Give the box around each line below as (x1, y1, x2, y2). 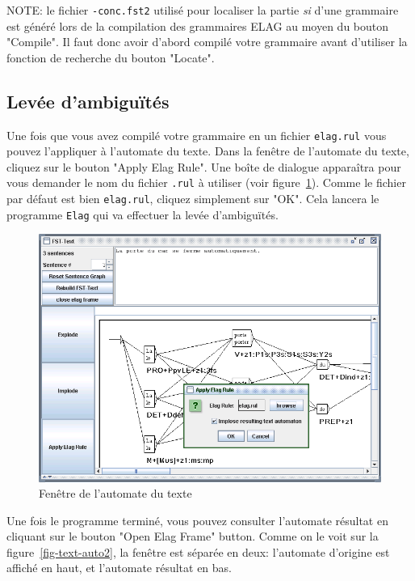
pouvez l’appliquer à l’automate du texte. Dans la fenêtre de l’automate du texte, (6, 142, 409, 159)
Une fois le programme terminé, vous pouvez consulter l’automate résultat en (6, 511, 388, 528)
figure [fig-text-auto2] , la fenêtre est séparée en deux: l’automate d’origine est (6, 543, 390, 560)
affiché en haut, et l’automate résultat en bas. (6, 559, 233, 576)
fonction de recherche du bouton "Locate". (6, 49, 215, 66)
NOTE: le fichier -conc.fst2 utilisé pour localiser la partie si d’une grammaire (6, 2, 399, 18)
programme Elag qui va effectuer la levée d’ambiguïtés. (6, 206, 279, 223)
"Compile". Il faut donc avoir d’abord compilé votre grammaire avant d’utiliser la (6, 33, 408, 50)
